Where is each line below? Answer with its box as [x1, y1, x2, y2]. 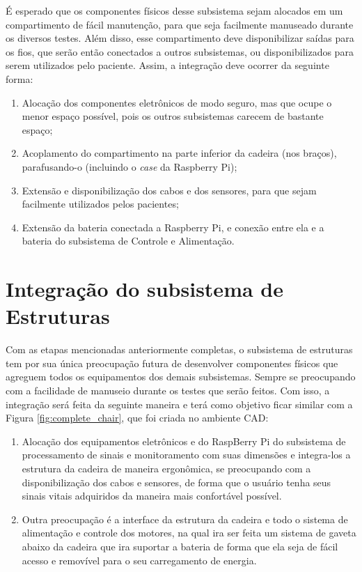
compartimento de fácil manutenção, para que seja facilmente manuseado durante [6, 17, 354, 31]
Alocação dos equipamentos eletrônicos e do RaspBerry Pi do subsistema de [22, 433, 346, 448]
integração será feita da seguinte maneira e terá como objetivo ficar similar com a [6, 396, 353, 411]
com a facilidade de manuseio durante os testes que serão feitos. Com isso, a [6, 383, 330, 397]
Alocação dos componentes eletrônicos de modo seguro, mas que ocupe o [22, 95, 332, 109]
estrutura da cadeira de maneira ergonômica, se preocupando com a [22, 461, 311, 475]
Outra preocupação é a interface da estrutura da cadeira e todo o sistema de [22, 511, 348, 526]
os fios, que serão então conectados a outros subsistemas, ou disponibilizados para [6, 44, 354, 59]
